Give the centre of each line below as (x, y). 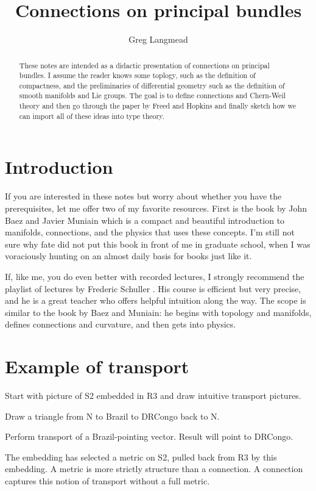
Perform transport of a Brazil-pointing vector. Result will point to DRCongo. (149, 436)
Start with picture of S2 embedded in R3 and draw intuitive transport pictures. (153, 396)
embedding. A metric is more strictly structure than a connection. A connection (154, 469)
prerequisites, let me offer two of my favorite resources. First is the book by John (156, 208)
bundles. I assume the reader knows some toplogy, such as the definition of (137, 75)
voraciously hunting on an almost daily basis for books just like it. (128, 256)
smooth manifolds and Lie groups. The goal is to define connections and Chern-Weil (153, 95)
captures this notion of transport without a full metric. (107, 481)
